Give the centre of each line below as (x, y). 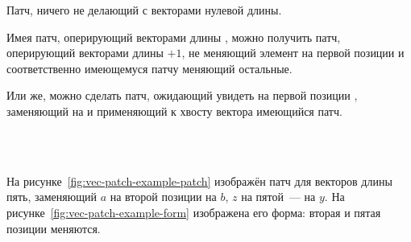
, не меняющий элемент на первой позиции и (293, 53)
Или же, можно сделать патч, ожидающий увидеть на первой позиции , (182, 95)
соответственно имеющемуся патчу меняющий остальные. (149, 68)
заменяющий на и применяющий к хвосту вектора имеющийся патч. (174, 111)
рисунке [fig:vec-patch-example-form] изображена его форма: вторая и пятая (194, 212)
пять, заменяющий (52, 197)
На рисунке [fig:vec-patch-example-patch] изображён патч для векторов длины (199, 180)
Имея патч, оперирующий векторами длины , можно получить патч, (174, 37)
